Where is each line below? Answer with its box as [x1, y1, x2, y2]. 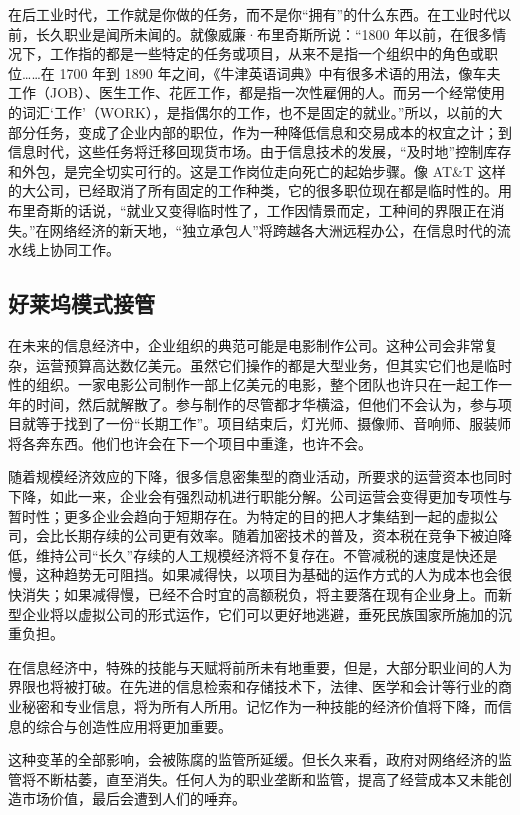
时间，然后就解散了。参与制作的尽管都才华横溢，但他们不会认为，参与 [35, 393, 498, 414]
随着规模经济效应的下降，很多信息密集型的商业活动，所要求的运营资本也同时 [8, 466, 512, 487]
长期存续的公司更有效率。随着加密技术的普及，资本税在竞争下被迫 [63, 525, 498, 546]
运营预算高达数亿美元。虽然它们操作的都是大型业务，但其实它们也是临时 [35, 354, 512, 375]
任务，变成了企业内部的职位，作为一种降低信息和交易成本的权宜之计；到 [35, 121, 512, 142]
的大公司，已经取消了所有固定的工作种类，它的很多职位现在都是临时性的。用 [8, 180, 512, 201]
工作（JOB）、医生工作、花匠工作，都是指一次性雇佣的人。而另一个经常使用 [8, 82, 505, 103]
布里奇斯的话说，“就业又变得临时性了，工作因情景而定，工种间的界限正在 [8, 199, 491, 220]
